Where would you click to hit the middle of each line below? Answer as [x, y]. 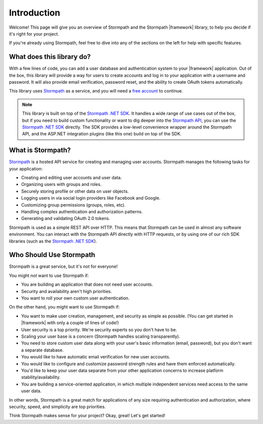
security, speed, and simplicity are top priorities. [57, 406]
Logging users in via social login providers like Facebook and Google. [91, 198]
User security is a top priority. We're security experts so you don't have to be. [99, 330]
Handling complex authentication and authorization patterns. [82, 212]
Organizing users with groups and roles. [61, 184]
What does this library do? [50, 57]
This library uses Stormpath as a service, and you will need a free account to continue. [96, 91]
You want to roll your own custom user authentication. [75, 298]
